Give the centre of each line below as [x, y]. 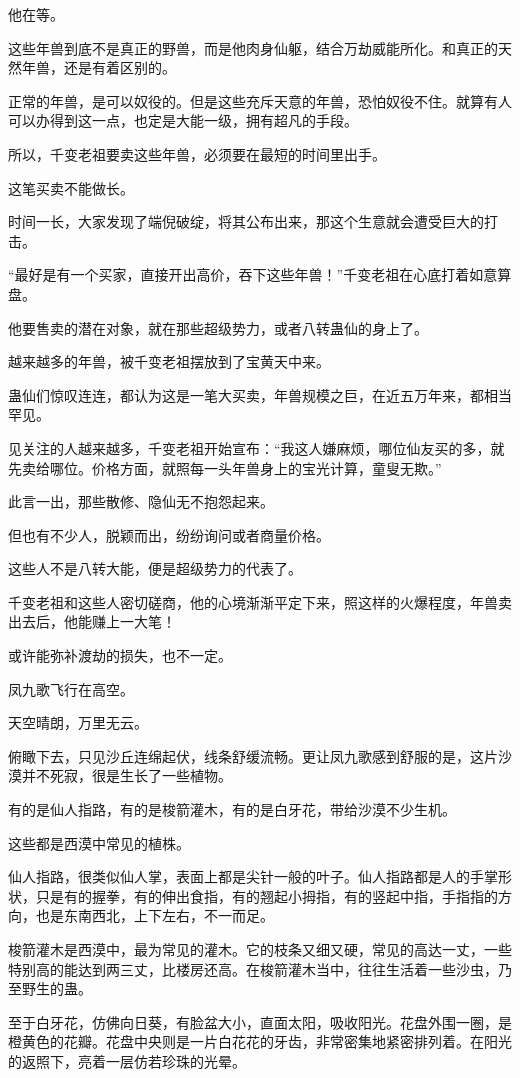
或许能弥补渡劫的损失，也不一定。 [120, 655]
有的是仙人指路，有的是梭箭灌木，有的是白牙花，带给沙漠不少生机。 [232, 809]
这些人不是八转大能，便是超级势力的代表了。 [155, 568]
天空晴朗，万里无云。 [78, 722]
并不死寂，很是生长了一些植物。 [126, 775]
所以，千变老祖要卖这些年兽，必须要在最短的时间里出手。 [197, 153]
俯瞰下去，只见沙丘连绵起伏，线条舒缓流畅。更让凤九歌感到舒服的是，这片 [253, 755]
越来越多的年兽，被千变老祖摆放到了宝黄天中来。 [169, 361]
